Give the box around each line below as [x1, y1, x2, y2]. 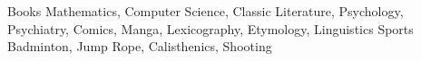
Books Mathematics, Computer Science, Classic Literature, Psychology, [7, 2, 404, 20]
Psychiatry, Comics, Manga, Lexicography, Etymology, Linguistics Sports [7, 19, 414, 38]
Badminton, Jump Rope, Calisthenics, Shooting [7, 37, 272, 56]
